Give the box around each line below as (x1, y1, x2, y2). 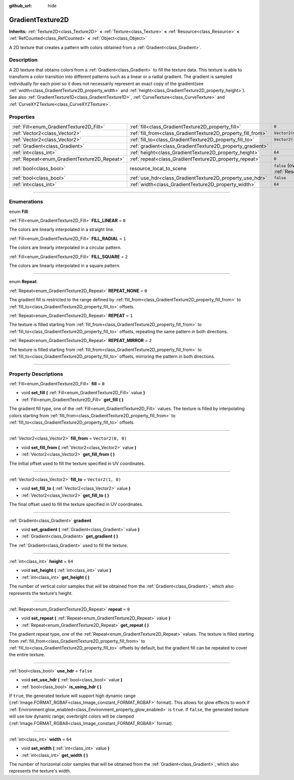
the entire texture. (9, 652, 45, 658)
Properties (9, 113, 35, 120)
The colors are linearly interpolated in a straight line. (9, 226, 115, 233)
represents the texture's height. (9, 590, 73, 596)
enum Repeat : (9, 279, 38, 285)
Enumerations (9, 198, 44, 205)
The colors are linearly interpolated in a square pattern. (9, 263, 121, 269)
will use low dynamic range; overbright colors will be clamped (9, 713, 134, 719)
